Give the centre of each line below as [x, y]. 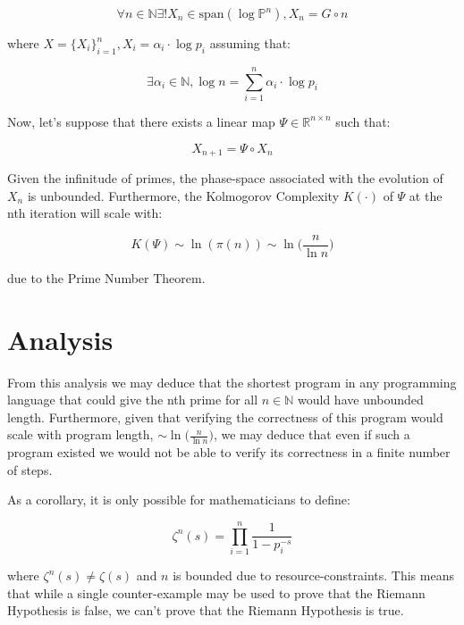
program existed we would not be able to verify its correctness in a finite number [229, 452]
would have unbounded [361, 400]
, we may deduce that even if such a [312, 434]
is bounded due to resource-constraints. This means [313, 575]
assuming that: [250, 43]
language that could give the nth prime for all [133, 400]
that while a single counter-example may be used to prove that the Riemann [216, 592]
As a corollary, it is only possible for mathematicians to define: [179, 500]
